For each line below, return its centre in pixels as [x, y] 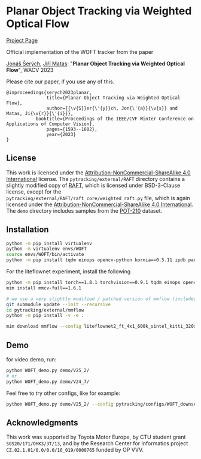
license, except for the [34, 191]
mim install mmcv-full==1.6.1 [44, 288]
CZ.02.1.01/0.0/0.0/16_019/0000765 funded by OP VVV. [75, 450]
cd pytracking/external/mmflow [45, 310]
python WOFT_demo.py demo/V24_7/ [48, 382]
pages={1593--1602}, [72, 129]
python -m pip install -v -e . [45, 316]
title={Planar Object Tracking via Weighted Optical [113, 98]
